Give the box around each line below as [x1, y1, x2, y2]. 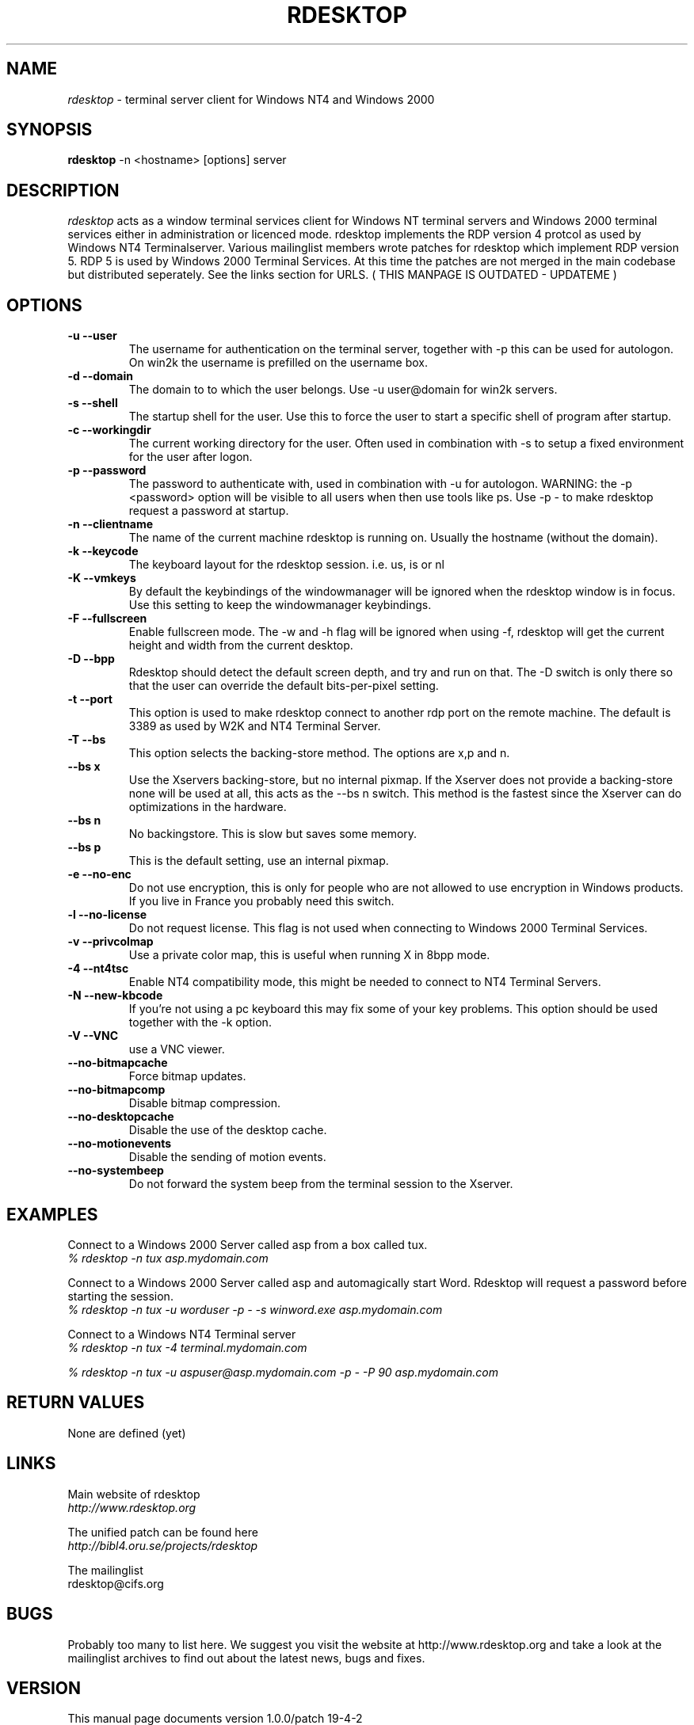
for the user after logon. [128, 450, 253, 464]
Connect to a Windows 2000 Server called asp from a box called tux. [67, 1237, 428, 1251]
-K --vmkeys [67, 571, 136, 585]
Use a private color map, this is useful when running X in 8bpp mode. [128, 948, 490, 962]
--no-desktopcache [67, 1110, 174, 1124]
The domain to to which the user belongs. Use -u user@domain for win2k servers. [128, 383, 558, 397]
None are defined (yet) [67, 1426, 186, 1440]
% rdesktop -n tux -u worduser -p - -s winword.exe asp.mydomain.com [67, 1302, 443, 1316]
